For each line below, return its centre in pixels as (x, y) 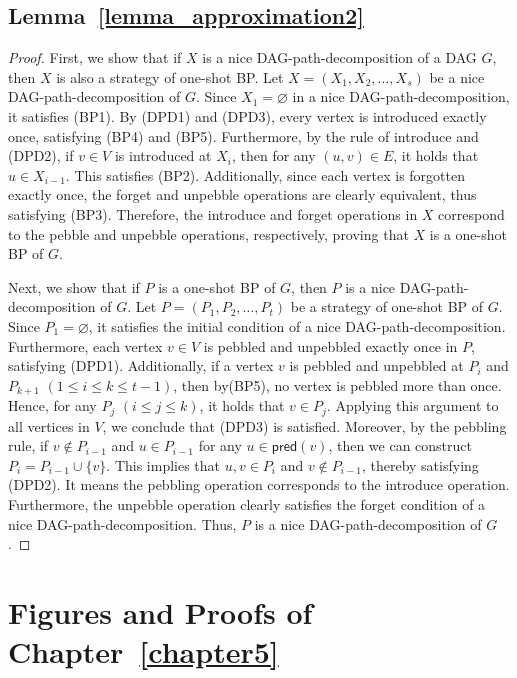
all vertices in (49, 425)
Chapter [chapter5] (143, 651)
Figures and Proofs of (160, 611)
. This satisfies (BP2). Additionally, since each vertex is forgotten (265, 174)
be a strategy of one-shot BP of (387, 306)
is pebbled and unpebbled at (376, 365)
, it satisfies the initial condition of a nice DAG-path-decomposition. (297, 325)
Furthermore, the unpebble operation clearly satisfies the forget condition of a (247, 503)
